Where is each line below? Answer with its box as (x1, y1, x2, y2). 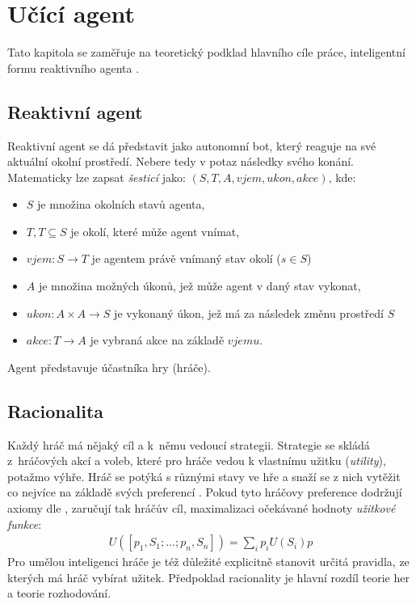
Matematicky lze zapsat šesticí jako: (7, 168, 186, 185)
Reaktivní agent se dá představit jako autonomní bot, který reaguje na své (7, 137, 376, 154)
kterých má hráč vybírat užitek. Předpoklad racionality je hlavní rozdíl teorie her (7, 568, 410, 585)
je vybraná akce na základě (90, 332, 225, 348)
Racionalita (7, 398, 104, 423)
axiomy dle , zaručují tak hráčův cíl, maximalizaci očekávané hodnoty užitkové (7, 500, 396, 517)
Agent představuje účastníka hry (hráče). (7, 358, 211, 375)
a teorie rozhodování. (7, 585, 111, 602)
